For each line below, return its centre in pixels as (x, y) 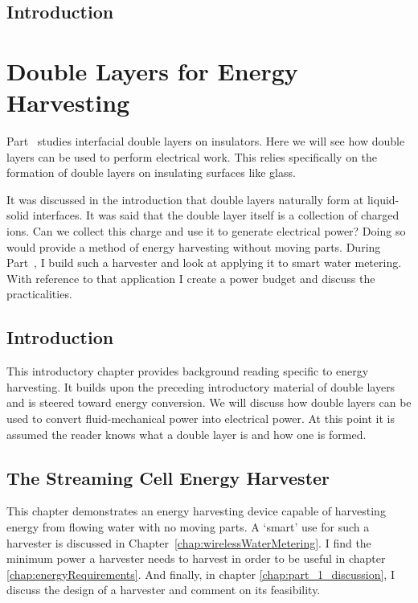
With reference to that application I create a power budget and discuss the (191, 278)
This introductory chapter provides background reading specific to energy (188, 371)
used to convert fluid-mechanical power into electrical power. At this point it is (201, 418)
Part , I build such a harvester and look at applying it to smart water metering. (204, 263)
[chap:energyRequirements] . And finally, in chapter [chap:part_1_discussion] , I (201, 574)
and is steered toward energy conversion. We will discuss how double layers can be (209, 402)
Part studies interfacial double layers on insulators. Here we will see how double (206, 141)
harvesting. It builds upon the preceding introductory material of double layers (201, 386)
